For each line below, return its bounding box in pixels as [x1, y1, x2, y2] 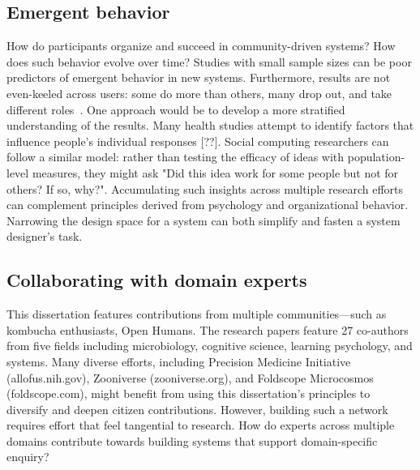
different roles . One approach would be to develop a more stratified [6, 100, 345, 117]
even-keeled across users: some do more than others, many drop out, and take [6, 84, 392, 101]
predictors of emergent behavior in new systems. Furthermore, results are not [6, 69, 391, 86]
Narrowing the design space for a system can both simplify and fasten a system [6, 211, 401, 229]
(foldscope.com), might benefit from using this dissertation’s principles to [6, 385, 371, 402]
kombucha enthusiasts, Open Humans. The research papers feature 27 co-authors [6, 321, 409, 338]
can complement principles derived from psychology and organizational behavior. [6, 196, 409, 213]
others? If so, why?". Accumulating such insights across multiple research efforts [6, 180, 404, 197]
